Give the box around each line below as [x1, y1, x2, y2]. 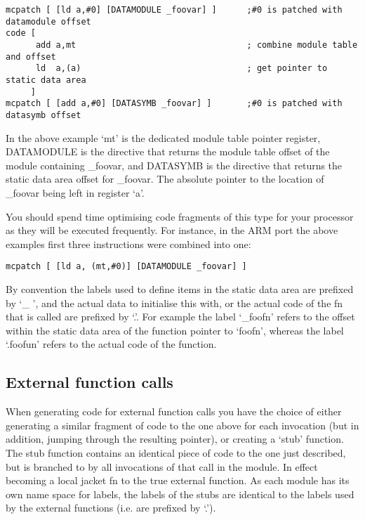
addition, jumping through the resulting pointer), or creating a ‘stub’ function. [6, 431, 344, 446]
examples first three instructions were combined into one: [6, 236, 251, 251]
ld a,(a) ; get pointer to [35, 63, 328, 74]
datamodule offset [6, 16, 91, 27]
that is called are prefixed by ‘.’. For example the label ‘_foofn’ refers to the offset [6, 309, 355, 324]
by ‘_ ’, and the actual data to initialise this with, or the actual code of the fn [6, 295, 343, 310]
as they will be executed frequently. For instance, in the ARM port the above [6, 223, 338, 238]
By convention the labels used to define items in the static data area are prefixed [6, 281, 354, 296]
